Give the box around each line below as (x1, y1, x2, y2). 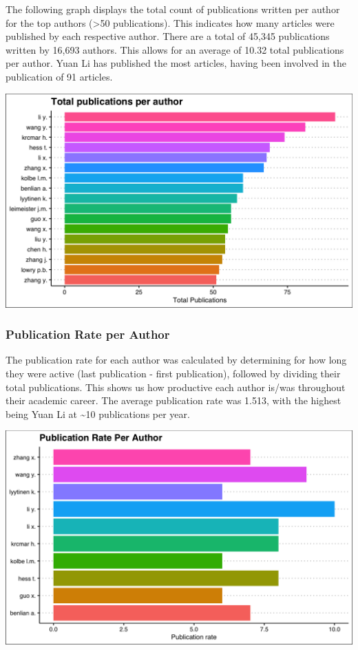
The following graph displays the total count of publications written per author (6, 2, 340, 16)
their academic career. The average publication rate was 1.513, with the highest (6, 393, 341, 408)
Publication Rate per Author (6, 326, 170, 343)
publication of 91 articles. (6, 69, 113, 83)
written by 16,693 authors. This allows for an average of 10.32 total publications (6, 42, 344, 56)
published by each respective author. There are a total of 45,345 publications (6, 29, 330, 43)
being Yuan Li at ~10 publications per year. (6, 406, 190, 421)
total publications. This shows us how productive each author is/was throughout (6, 379, 346, 394)
